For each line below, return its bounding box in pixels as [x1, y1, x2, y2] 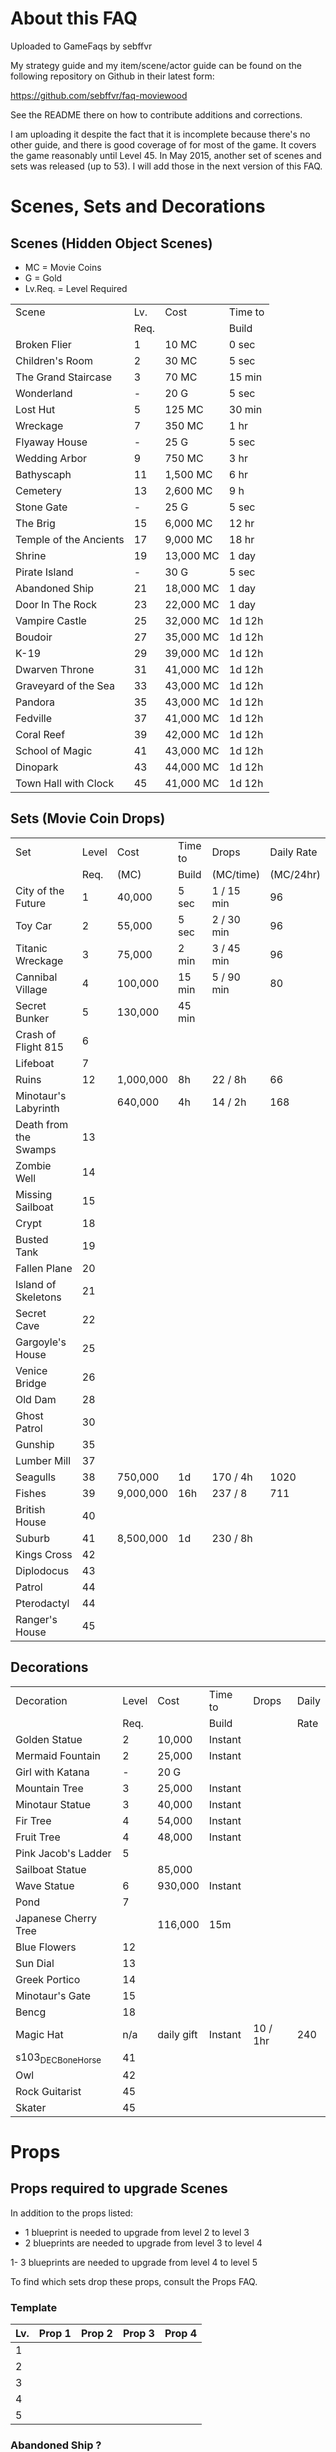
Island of [15, 1277, 57, 1291]
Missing [15, 1187, 53, 1201]
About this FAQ [10, 7, 138, 30]
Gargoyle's [15, 1335, 67, 1349]
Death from [15, 1117, 69, 1131]
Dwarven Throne [15, 662, 95, 676]
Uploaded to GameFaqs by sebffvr [10, 40, 153, 52]
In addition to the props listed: [10, 2207, 133, 2219]
